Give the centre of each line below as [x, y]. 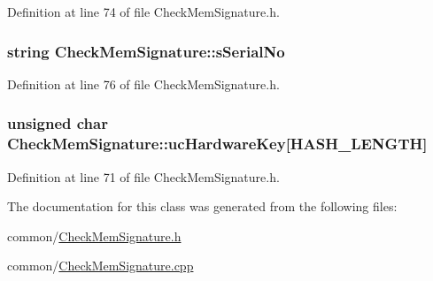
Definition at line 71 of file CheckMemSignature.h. [143, 176]
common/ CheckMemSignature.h [94, 235]
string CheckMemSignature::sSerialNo [146, 51]
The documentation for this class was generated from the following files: [202, 206]
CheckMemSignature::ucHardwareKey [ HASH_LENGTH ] [217, 144]
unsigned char [58, 123]
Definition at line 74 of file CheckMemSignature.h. [143, 11]
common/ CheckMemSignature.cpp [101, 266]
